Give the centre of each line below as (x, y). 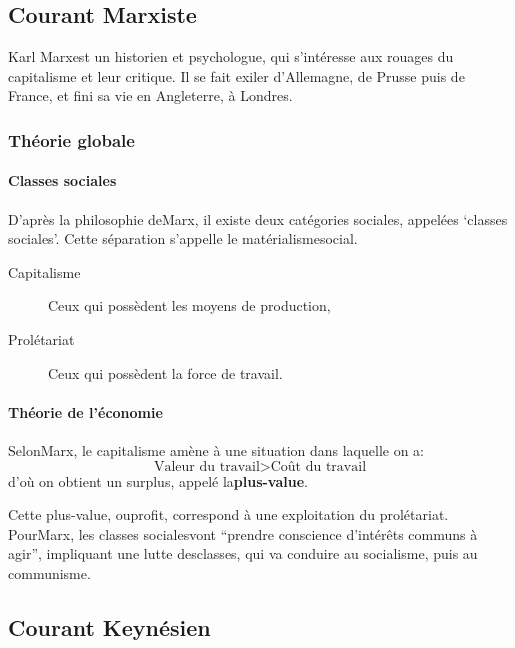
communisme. (49, 572)
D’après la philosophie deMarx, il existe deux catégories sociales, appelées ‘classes (258, 218)
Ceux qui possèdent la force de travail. (165, 372)
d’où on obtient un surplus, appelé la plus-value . (158, 480)
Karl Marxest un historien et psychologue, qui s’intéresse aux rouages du (231, 56)
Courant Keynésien (109, 626)
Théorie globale (71, 139)
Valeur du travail (206, 466)
